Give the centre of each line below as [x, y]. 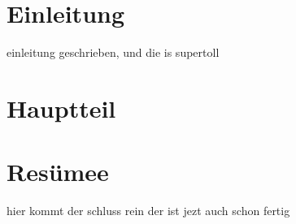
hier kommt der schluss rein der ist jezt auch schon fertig [148, 211]
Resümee [58, 172]
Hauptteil [61, 108]
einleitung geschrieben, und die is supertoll [113, 52]
